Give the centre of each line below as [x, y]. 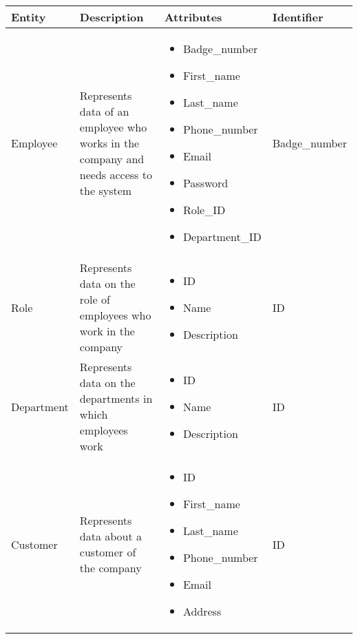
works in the [109, 143]
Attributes [193, 17]
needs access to [116, 174]
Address [202, 611]
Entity [29, 17]
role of [95, 299]
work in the [107, 331]
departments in [116, 398]
